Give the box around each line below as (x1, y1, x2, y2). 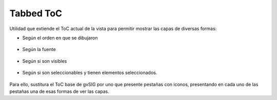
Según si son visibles (22, 58, 67, 64)
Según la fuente (22, 46, 56, 53)
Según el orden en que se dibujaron (22, 35, 98, 41)
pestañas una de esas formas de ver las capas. (9, 88, 110, 94)
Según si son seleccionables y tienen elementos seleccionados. (22, 69, 157, 76)
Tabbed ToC (9, 8, 63, 19)
